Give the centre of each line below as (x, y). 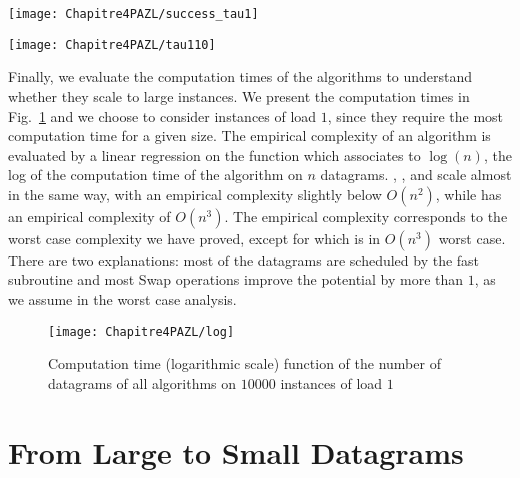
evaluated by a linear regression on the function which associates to (214, 154)
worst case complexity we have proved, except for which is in (194, 237)
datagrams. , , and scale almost (416, 174)
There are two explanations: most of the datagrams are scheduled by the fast (244, 259)
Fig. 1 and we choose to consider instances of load (162, 115)
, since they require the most (415, 115)
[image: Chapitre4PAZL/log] (141, 331)
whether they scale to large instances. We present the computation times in (239, 95)
